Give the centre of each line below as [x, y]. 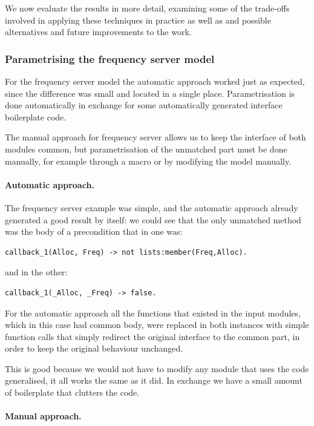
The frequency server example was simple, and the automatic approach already [152, 207]
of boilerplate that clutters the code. [72, 392]
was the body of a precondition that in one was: [94, 231]
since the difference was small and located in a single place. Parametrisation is [150, 93]
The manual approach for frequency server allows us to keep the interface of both [155, 137]
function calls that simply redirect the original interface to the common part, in [152, 336]
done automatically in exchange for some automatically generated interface [144, 105]
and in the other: [36, 272]
